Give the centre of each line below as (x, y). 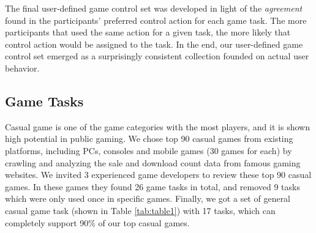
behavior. (22, 68)
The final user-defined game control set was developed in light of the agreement (154, 8)
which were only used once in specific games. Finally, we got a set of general (148, 198)
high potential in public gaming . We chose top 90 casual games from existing (149, 139)
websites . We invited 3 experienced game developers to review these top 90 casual (158, 175)
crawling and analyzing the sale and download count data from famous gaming (153, 162)
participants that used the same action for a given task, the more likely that (148, 32)
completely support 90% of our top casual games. (97, 222)
